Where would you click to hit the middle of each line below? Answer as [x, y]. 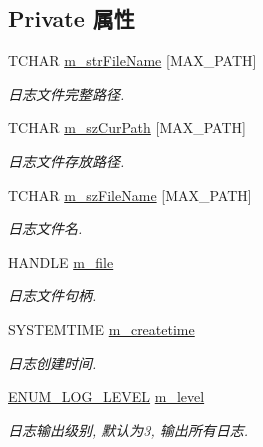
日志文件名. [45, 228]
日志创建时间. [52, 362]
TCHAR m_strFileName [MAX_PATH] [132, 60]
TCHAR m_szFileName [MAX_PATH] [130, 194]
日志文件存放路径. [66, 160]
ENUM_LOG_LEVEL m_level [106, 396]
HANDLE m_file [61, 261]
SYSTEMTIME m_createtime [101, 328]
